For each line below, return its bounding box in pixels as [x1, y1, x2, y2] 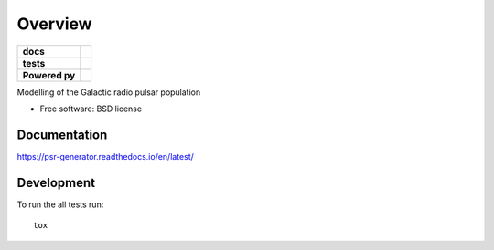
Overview [16, 14, 92, 34]
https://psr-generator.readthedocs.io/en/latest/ [16, 151, 194, 161]
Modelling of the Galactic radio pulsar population [16, 87, 201, 98]
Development [16, 174, 96, 191]
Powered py [22, 68, 76, 81]
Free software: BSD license [39, 103, 142, 114]
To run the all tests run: [16, 199, 104, 210]
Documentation [16, 127, 108, 142]
